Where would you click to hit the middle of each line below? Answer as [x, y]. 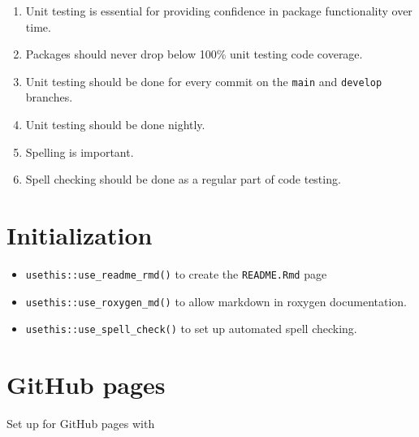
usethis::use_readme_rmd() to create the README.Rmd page [176, 273]
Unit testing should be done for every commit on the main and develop [204, 81]
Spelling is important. [80, 151]
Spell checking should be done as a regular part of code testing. [183, 179]
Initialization [80, 235]
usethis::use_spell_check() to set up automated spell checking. [191, 329]
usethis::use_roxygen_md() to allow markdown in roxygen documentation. [216, 301]
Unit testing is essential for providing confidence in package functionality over [219, 11]
